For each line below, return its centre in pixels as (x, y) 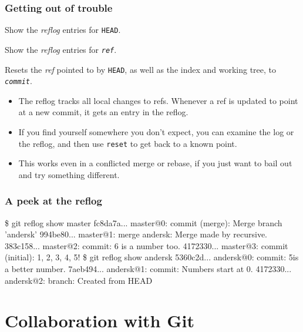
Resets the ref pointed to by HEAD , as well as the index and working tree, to (141, 69)
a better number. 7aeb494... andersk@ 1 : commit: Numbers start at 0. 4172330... (148, 269)
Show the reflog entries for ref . (61, 49)
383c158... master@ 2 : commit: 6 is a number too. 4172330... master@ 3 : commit (147, 245)
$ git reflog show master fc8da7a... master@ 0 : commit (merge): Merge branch (144, 222)
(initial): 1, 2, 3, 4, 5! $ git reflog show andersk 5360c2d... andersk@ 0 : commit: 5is (152, 257)
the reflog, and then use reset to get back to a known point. (128, 143)
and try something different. (69, 174)
